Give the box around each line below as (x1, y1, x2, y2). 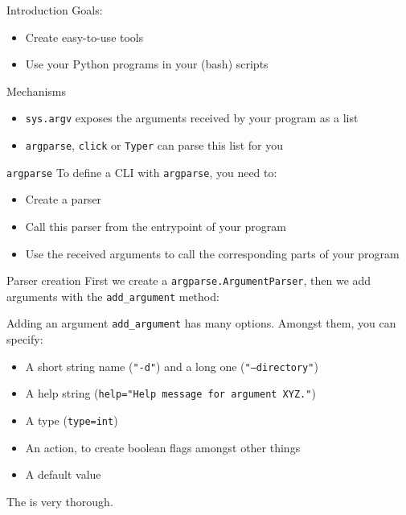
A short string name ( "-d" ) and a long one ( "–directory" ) (25, 357, 318, 374)
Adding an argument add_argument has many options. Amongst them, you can (6, 315, 396, 332)
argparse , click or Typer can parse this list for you (25, 137, 283, 154)
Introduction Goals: (6, 2, 103, 18)
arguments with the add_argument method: (6, 287, 219, 304)
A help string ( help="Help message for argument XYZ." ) (25, 385, 316, 402)
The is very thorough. (6, 492, 113, 509)
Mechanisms (6, 82, 67, 99)
